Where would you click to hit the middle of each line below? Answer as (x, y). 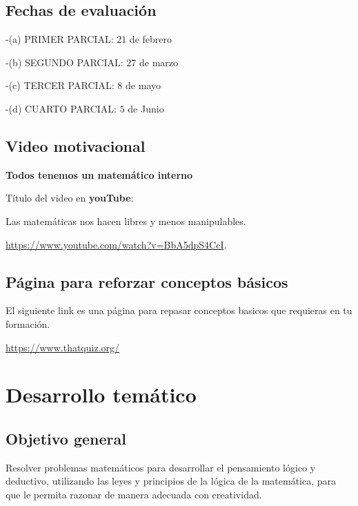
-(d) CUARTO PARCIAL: (61, 108)
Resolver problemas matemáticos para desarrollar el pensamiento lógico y (161, 467)
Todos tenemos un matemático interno (99, 174)
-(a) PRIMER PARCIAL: (60, 39)
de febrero (151, 39)
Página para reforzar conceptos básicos (147, 281)
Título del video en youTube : (70, 198)
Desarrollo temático (101, 395)
